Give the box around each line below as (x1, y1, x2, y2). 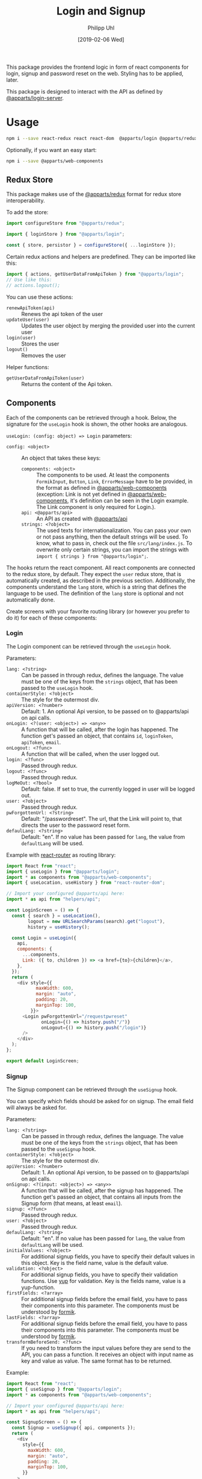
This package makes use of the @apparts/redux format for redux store (6, 191, 182, 198)
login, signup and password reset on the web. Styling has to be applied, (6, 69, 184, 77)
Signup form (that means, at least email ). (21, 1200, 123, 1207)
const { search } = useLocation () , (11, 913, 101, 919)
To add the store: (6, 209, 49, 216)
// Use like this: (6, 276, 52, 283)
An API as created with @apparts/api (36, 515, 128, 522)
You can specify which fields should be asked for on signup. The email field (6, 1098, 194, 1105)
